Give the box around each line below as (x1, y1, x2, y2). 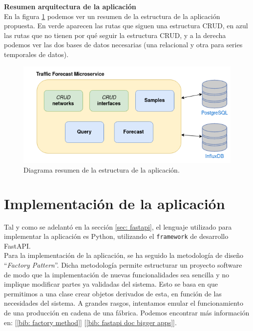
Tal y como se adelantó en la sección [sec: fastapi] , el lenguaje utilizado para (4, 221, 232, 232)
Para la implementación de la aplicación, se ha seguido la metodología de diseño (4, 250, 244, 260)
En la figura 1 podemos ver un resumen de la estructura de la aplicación (4, 11, 220, 21)
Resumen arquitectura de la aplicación (4, 1, 136, 11)
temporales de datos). (4, 49, 69, 59)
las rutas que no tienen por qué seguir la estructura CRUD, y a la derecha (4, 30, 226, 40)
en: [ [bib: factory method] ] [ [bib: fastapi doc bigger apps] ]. (4, 317, 177, 327)
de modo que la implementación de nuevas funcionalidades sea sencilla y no (4, 269, 230, 279)
